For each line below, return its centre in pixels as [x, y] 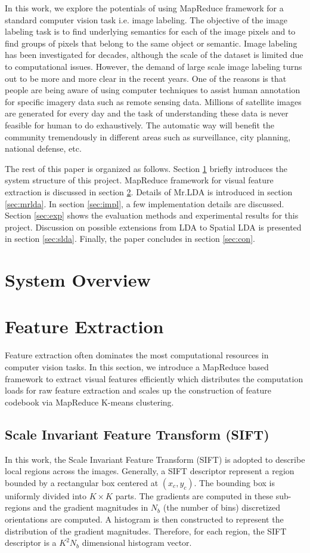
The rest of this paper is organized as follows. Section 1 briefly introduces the [146, 168]
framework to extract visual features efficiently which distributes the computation [154, 378]
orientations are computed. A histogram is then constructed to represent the [144, 519]
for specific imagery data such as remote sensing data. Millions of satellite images [153, 101]
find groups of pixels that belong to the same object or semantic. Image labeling [151, 43]
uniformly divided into [46, 495]
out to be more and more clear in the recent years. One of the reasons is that [146, 78]
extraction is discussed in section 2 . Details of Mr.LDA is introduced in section [149, 191]
